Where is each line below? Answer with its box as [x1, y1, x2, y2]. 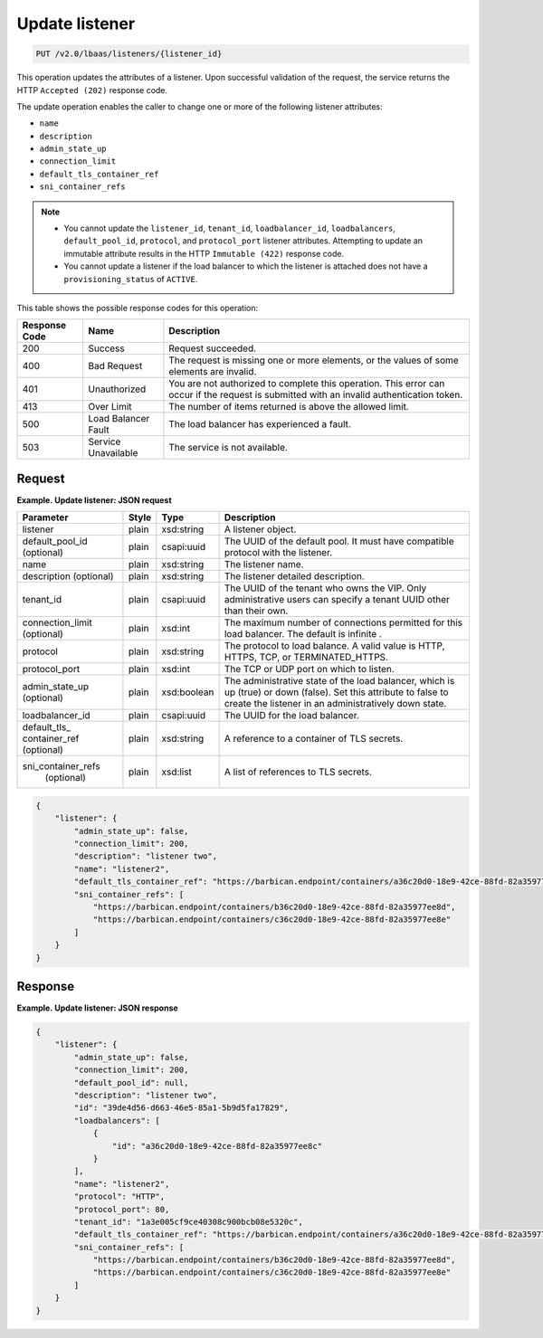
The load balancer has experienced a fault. [168, 418, 352, 431]
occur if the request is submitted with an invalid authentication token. [168, 389, 463, 402]
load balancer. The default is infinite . [224, 628, 382, 641]
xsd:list [161, 765, 192, 778]
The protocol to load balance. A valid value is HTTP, [224, 640, 445, 652]
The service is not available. [168, 441, 289, 454]
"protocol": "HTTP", [73, 1191, 166, 1202]
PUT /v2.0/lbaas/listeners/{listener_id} [35, 49, 223, 59]
